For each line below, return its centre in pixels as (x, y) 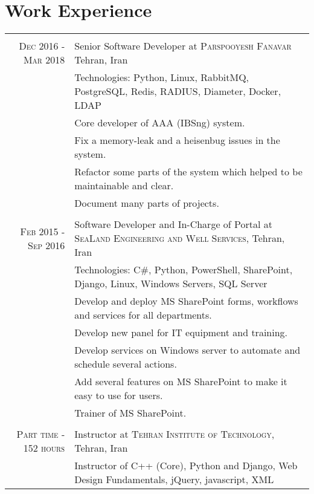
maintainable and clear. (124, 186)
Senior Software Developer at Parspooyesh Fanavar (183, 46)
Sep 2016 (46, 245)
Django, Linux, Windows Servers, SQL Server (171, 284)
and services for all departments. (143, 315)
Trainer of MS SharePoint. (130, 413)
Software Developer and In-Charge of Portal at (173, 224)
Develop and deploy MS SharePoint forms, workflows (186, 301)
